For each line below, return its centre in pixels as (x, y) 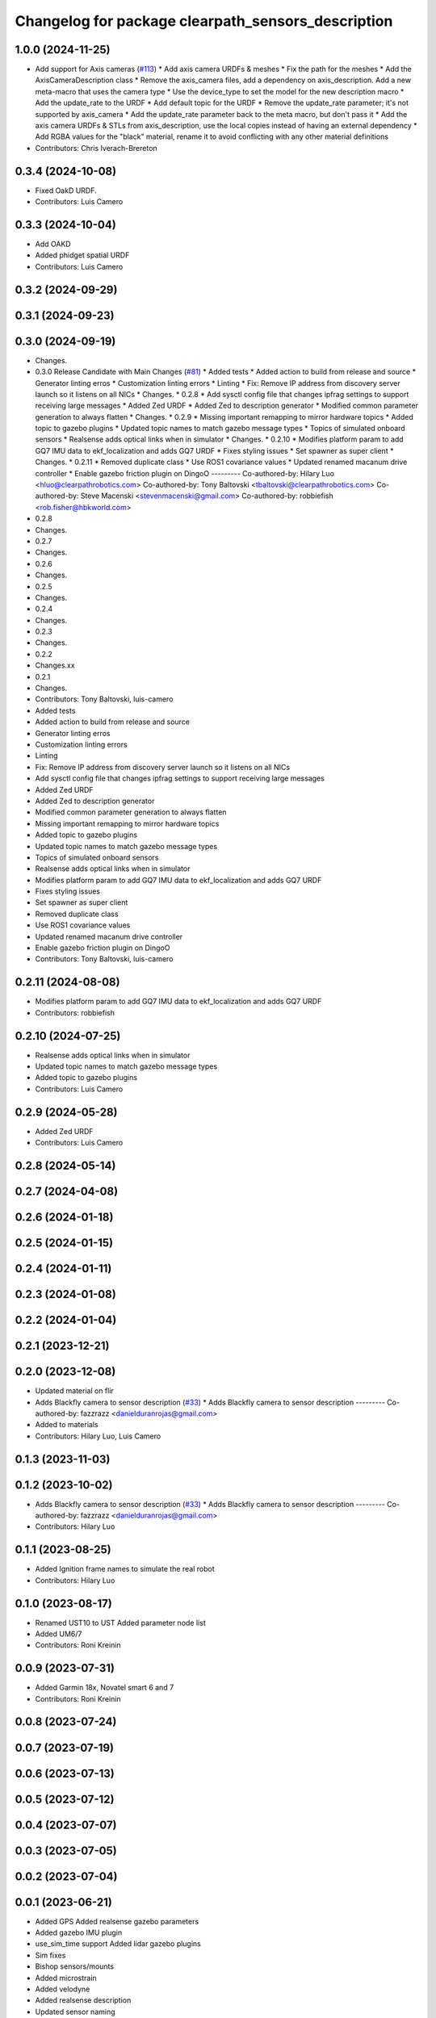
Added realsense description (83, 2000)
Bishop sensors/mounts (75, 1966)
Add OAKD (53, 244)
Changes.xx (55, 665)
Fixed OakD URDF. (66, 190)
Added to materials (67, 1425)
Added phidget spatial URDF (82, 255)
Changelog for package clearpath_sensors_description (204, 21)
